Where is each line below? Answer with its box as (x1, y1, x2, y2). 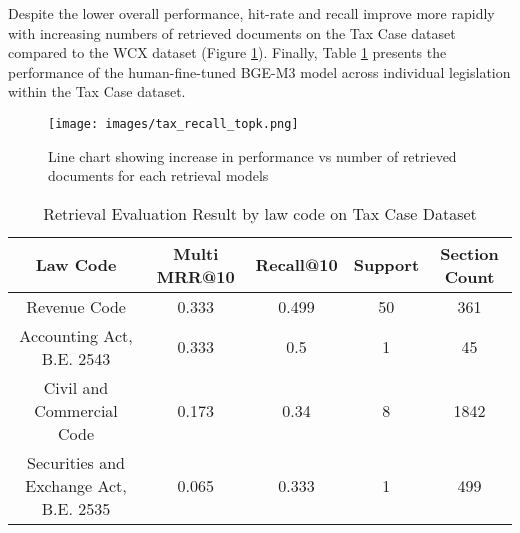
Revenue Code (26, 294, 126, 318)
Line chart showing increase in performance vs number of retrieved (48, 145, 457, 166)
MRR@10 (156, 264, 235, 288)
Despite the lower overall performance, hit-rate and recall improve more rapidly (8, 3, 495, 23)
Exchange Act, (25, 473, 127, 497)
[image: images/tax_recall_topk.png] (48, 116, 299, 131)
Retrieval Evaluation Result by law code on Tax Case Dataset (43, 201, 477, 225)
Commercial (34, 398, 118, 422)
